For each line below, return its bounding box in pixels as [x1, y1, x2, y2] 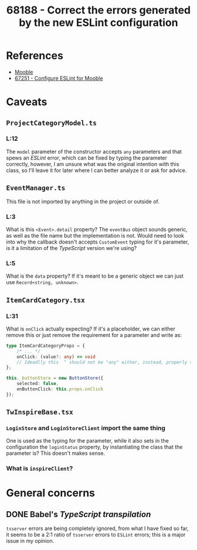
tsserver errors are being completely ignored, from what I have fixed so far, [6, 525, 189, 532]
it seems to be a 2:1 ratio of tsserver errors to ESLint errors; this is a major [6, 531, 186, 538]
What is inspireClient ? [6, 464, 73, 473]
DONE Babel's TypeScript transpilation [6, 509, 151, 519]
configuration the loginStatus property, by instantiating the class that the [6, 444, 183, 451]
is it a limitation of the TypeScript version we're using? [6, 244, 137, 251]
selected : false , [16, 381, 59, 387]
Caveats [6, 95, 47, 109]
